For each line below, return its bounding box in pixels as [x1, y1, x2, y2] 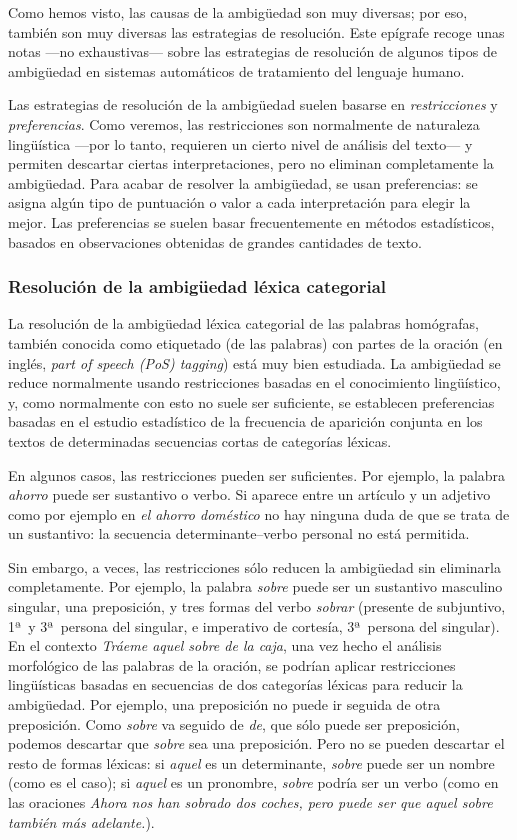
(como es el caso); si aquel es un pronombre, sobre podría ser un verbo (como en [8, 772, 499, 793]
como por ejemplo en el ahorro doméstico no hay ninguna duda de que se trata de [8, 503, 510, 524]
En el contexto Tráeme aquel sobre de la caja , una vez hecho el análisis [8, 635, 442, 656]
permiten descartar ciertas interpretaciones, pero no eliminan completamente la [8, 153, 494, 174]
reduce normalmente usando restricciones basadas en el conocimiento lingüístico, [8, 372, 501, 393]
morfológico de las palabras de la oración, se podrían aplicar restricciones [8, 654, 456, 675]
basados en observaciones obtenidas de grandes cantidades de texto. [8, 231, 422, 252]
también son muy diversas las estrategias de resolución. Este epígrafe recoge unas [8, 21, 505, 42]
